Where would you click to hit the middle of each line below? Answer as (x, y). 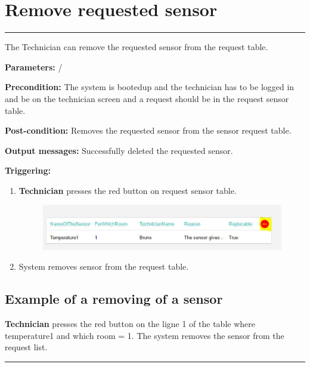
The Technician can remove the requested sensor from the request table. (137, 47)
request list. (26, 347)
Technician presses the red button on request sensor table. (128, 190)
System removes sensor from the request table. (104, 266)
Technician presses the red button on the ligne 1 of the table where (130, 324)
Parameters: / (34, 67)
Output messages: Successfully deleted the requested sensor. (119, 150)
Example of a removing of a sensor (114, 299)
